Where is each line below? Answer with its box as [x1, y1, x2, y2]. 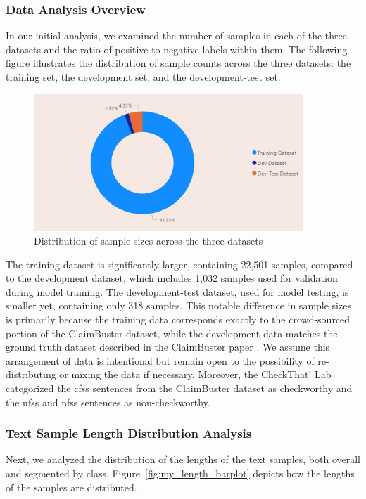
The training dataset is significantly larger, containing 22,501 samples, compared [6, 257, 353, 271]
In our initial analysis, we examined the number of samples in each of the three [6, 28, 347, 43]
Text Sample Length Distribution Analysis [6, 425, 252, 442]
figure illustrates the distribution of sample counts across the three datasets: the [6, 56, 351, 70]
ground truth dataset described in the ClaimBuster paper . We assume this [6, 339, 330, 354]
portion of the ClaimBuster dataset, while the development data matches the [6, 325, 338, 340]
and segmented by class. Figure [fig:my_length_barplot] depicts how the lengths [6, 466, 355, 481]
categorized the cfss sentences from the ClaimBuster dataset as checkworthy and [6, 381, 353, 396]
